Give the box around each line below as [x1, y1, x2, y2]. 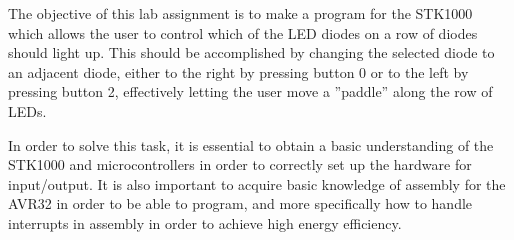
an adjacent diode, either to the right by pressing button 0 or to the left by [8, 61, 469, 82]
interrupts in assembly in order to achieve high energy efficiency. [8, 212, 402, 233]
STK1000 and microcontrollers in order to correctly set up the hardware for [8, 154, 472, 175]
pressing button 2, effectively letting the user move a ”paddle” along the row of [8, 81, 493, 102]
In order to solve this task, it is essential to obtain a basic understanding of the [8, 134, 494, 155]
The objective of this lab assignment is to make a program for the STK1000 [8, 3, 473, 23]
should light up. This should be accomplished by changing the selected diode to [8, 42, 495, 63]
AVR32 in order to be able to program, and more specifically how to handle [8, 193, 473, 214]
